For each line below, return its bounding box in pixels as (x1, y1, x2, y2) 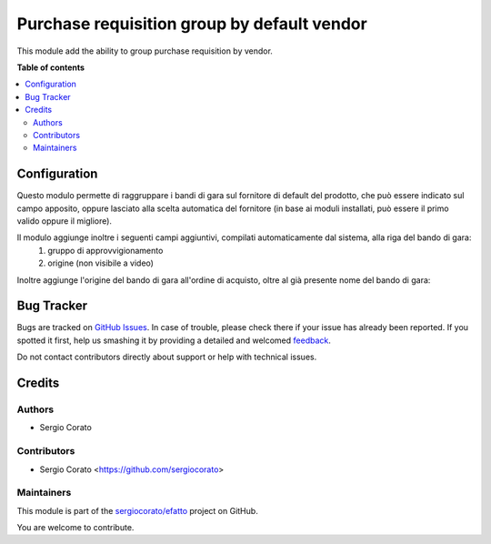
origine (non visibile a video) (47, 257, 155, 268)
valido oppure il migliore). (16, 215, 113, 227)
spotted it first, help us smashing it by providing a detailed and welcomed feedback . (16, 335, 332, 346)
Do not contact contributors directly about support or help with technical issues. (16, 351, 317, 363)
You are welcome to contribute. (16, 522, 135, 533)
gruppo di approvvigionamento (47, 245, 164, 256)
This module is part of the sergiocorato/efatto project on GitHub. (16, 505, 258, 516)
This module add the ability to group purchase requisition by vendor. (16, 45, 273, 56)
